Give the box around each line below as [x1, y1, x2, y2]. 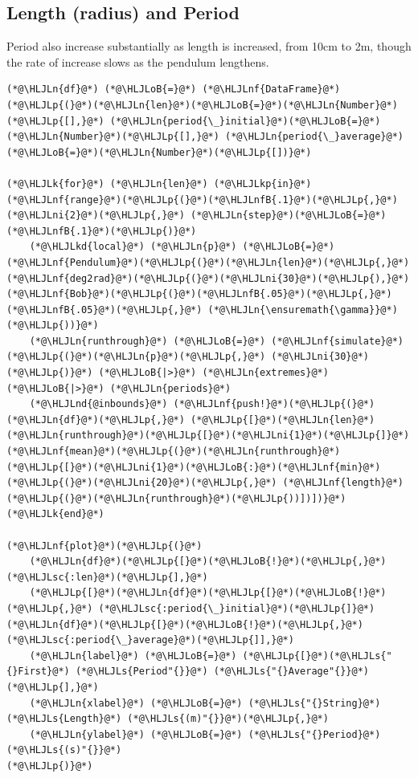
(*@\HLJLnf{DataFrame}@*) [202, 84, 341, 96]
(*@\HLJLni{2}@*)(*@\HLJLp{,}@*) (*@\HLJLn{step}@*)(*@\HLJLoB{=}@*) [6, 210, 387, 222]
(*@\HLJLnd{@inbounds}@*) [29, 398, 168, 410]
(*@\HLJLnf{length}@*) [282, 477, 404, 489]
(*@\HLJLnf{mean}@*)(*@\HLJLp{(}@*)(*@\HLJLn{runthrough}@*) [6, 446, 341, 458]
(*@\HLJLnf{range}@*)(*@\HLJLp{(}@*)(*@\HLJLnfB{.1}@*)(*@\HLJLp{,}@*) [6, 193, 398, 206]
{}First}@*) [6, 666, 70, 678]
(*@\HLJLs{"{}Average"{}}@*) [213, 666, 370, 678]
